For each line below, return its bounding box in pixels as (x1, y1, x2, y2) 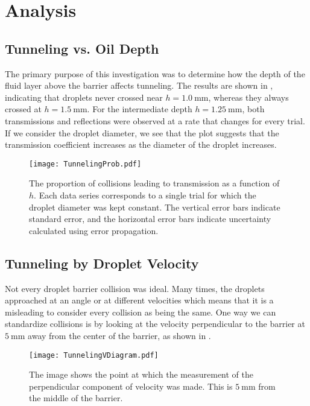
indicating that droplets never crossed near (5, 90, 163, 103)
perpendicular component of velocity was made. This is (29, 379, 233, 392)
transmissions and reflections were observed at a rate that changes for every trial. (5, 114, 305, 127)
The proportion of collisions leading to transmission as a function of (29, 177, 280, 189)
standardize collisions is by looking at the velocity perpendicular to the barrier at (5, 317, 305, 330)
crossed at (5, 103, 42, 115)
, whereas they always (208, 90, 289, 103)
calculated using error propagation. (29, 224, 159, 236)
